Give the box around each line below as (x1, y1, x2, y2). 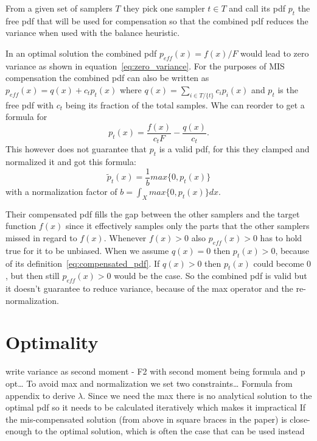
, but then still (5, 269, 60, 282)
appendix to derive (5, 389, 75, 401)
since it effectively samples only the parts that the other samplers (65, 219, 310, 232)
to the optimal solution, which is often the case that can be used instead (35, 425, 305, 437)
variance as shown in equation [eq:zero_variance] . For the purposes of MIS (5, 59, 285, 72)
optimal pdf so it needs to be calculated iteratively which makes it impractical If (5, 401, 306, 414)
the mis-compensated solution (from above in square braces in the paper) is (5, 412, 287, 425)
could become (253, 256, 304, 269)
